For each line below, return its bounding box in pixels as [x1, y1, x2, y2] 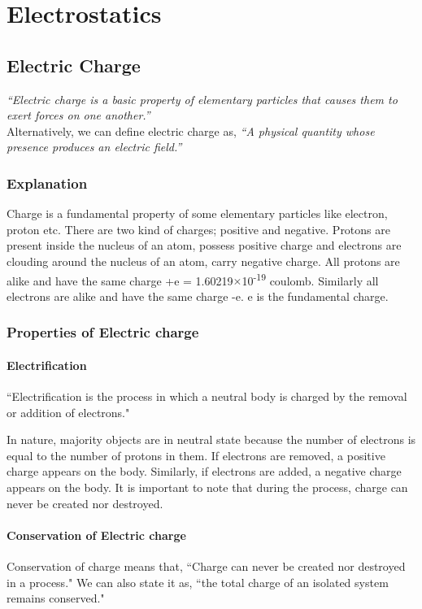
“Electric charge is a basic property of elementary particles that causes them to [7, 90, 398, 107]
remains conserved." [7, 589, 105, 607]
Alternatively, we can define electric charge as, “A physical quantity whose [7, 122, 375, 139]
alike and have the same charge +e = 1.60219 [7, 272, 233, 289]
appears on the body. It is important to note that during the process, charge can [7, 479, 408, 495]
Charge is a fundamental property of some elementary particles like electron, [7, 205, 388, 222]
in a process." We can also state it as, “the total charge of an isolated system [7, 573, 389, 590]
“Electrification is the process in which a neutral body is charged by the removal [7, 388, 407, 405]
